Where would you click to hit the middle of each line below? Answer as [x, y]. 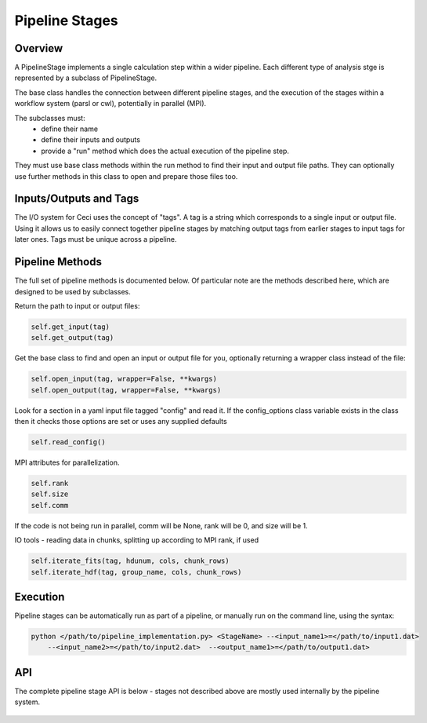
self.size [50, 494]
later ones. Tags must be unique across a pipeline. [96, 239]
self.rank [50, 484]
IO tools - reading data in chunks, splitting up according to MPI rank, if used [136, 540]
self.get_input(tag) [70, 327]
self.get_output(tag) [72, 338]
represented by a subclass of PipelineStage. [86, 78]
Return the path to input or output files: [77, 305]
